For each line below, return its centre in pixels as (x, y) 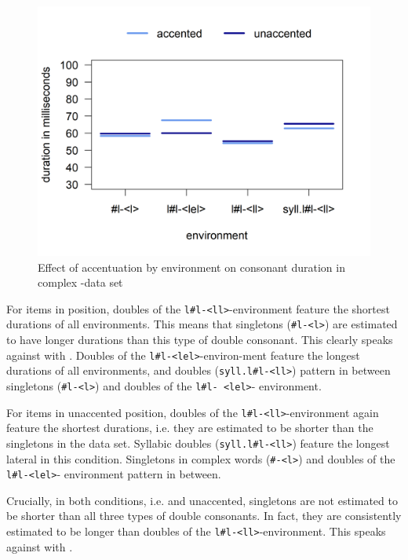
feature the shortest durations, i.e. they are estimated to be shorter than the (190, 428)
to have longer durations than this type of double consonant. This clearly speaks (200, 340)
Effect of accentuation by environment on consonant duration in (191, 267)
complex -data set (80, 282)
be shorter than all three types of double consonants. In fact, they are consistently (204, 516)
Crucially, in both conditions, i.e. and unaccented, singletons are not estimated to (202, 500)
